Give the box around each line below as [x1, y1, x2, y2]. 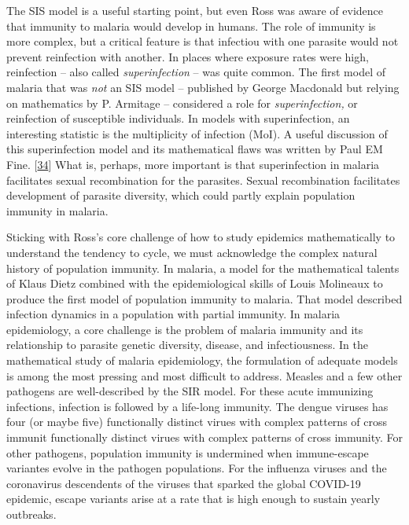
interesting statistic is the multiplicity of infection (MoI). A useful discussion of [6, 125, 388, 141]
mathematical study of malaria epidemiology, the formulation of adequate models [6, 352, 398, 369]
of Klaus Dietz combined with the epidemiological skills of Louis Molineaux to [6, 275, 383, 292]
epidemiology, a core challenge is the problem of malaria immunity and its [6, 321, 363, 337]
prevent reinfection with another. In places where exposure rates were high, [6, 48, 369, 64]
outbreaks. [6, 506, 57, 522]
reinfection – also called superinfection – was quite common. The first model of [6, 64, 385, 80]
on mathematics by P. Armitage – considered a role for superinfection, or [6, 94, 358, 111]
